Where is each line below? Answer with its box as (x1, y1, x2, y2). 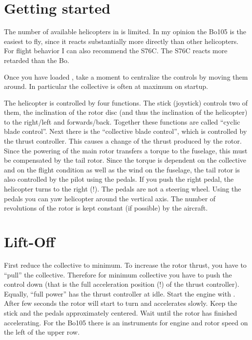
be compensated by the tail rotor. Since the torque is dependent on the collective (4, 155, 247, 165)
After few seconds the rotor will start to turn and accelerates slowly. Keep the (4, 298, 237, 308)
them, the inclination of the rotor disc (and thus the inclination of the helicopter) (4, 107, 248, 117)
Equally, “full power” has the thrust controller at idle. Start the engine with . (4, 288, 235, 298)
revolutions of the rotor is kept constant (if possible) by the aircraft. (4, 203, 208, 213)
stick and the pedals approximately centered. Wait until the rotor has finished (4, 307, 237, 318)
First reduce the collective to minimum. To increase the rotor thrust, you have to (4, 259, 247, 270)
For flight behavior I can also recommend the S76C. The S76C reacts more (4, 45, 228, 56)
